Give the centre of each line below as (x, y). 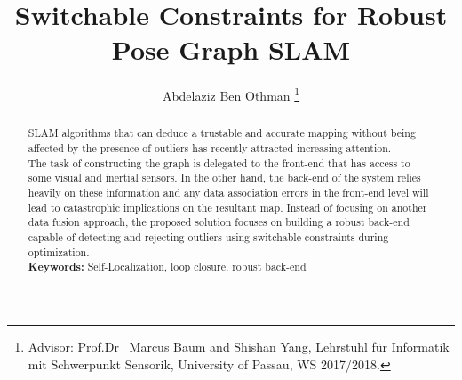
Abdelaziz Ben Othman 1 (231, 94)
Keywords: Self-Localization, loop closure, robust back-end (167, 267)
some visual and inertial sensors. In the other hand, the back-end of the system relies (224, 178)
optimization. (59, 251)
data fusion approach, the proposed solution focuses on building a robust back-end (219, 222)
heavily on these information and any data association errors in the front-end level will (228, 192)
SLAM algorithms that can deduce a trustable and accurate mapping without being (222, 133)
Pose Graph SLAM (231, 49)
